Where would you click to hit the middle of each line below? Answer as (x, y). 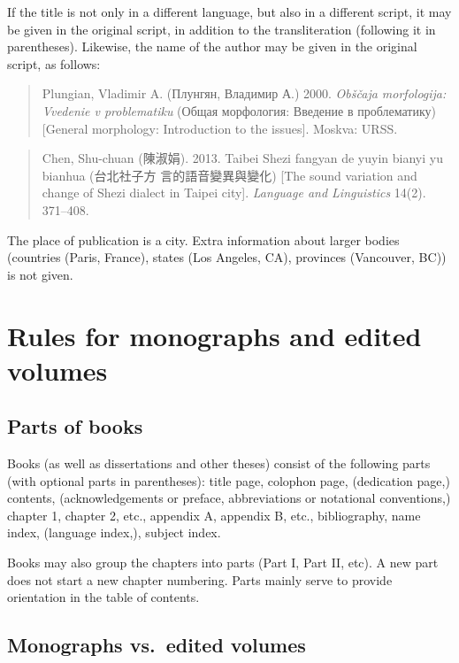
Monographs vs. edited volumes (157, 645)
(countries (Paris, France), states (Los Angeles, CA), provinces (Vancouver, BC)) (227, 257)
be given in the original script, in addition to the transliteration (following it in (222, 29)
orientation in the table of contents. (103, 597)
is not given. (40, 274)
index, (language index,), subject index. (114, 532)
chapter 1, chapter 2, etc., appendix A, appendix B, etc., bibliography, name (214, 515)
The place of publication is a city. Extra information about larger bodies (203, 239)
